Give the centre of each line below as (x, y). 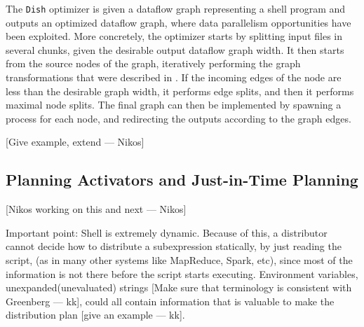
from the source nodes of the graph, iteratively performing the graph (153, 63)
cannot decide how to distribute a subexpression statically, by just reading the (174, 246)
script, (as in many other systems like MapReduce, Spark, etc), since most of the (179, 259)
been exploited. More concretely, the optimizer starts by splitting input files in (174, 36)
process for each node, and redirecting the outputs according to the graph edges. (178, 118)
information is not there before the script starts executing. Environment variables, (182, 273)
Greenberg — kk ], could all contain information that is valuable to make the (170, 301)
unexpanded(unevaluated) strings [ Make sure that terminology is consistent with (179, 287)
